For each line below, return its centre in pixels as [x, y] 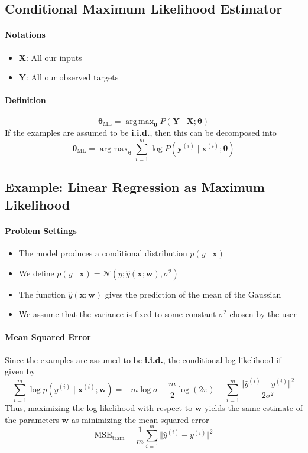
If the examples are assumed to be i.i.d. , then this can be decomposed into [141, 133]
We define [36, 273]
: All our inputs [54, 57]
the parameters [32, 419]
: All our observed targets [72, 77]
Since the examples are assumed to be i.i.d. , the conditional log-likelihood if [143, 359]
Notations [25, 35]
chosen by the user [263, 314]
